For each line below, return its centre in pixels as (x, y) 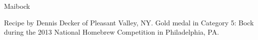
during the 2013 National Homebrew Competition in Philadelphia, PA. (112, 32)
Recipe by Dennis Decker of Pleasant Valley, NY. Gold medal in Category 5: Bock (129, 22)
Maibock (17, 6)
